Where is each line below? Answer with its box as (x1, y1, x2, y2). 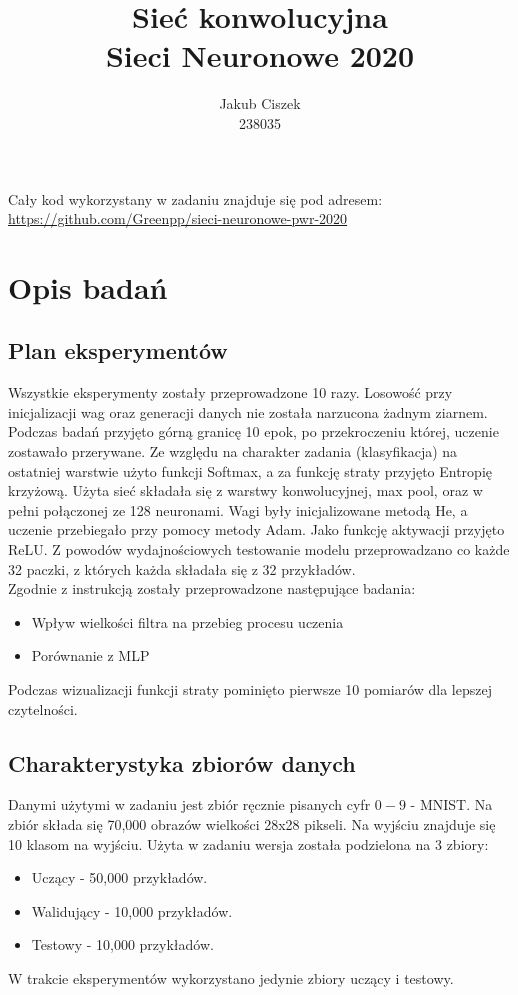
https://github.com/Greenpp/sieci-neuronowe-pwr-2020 (8, 208, 348, 229)
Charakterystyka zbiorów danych (8, 747, 356, 778)
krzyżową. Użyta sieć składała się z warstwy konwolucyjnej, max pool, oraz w (8, 480, 483, 501)
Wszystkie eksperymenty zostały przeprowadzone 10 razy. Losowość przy (8, 382, 453, 403)
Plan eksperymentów (8, 335, 228, 366)
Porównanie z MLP (31, 645, 150, 666)
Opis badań (8, 266, 168, 307)
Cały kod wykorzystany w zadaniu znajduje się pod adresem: (8, 188, 383, 209)
